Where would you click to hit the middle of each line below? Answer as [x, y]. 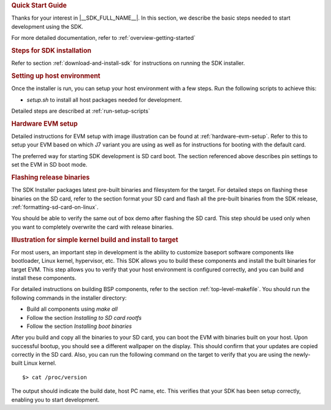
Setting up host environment [56, 75]
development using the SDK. [48, 26]
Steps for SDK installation [51, 50]
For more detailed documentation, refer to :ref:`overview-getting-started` [104, 38]
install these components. [44, 278]
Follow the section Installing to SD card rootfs [84, 317]
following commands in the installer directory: [69, 298]
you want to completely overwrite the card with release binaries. [93, 227]
